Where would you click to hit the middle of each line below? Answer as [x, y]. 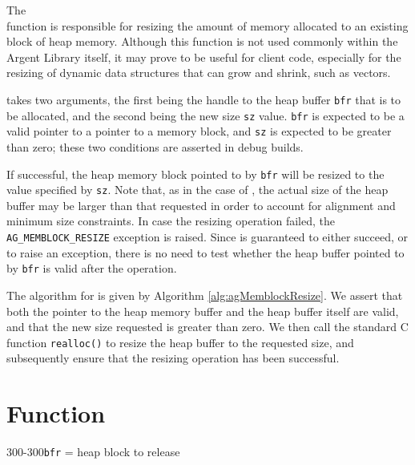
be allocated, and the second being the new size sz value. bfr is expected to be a [205, 115]
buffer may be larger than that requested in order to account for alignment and [201, 205]
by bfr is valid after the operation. [92, 268]
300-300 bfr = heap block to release [93, 452]
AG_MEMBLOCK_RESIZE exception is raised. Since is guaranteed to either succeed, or [207, 237]
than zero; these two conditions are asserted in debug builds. [155, 146]
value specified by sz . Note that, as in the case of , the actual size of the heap [197, 190]
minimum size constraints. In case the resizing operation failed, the [171, 221]
